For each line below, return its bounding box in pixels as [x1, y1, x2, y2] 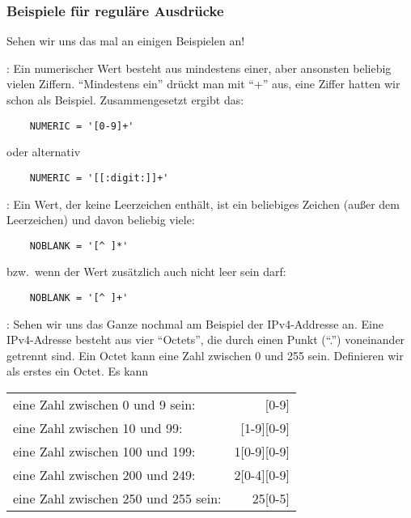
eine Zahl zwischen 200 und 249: [13, 465, 196, 484]
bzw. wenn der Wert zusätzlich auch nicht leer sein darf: [6, 263, 286, 280]
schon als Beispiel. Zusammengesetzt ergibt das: [6, 91, 244, 108]
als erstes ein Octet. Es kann [6, 363, 149, 380]
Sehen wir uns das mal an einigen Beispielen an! [6, 32, 245, 49]
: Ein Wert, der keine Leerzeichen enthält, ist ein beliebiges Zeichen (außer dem [6, 195, 400, 212]
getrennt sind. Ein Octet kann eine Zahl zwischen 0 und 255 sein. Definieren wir [6, 346, 404, 363]
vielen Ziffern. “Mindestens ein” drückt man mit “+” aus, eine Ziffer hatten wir [6, 75, 400, 92]
